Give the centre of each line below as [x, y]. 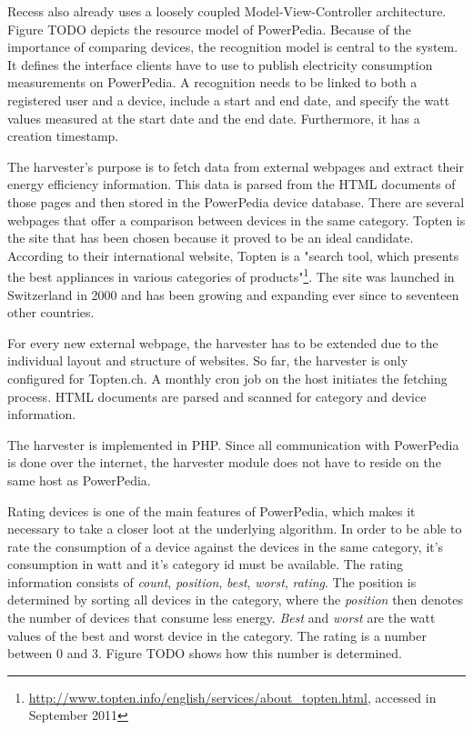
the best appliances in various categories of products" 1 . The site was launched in [231, 275]
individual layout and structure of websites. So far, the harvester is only [208, 360]
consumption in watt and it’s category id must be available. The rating [206, 564]
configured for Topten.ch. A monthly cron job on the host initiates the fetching [227, 378]
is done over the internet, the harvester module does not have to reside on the [224, 462]
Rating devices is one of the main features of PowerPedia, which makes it [211, 510]
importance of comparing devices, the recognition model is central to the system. [233, 47]
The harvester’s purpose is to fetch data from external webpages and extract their [236, 166]
